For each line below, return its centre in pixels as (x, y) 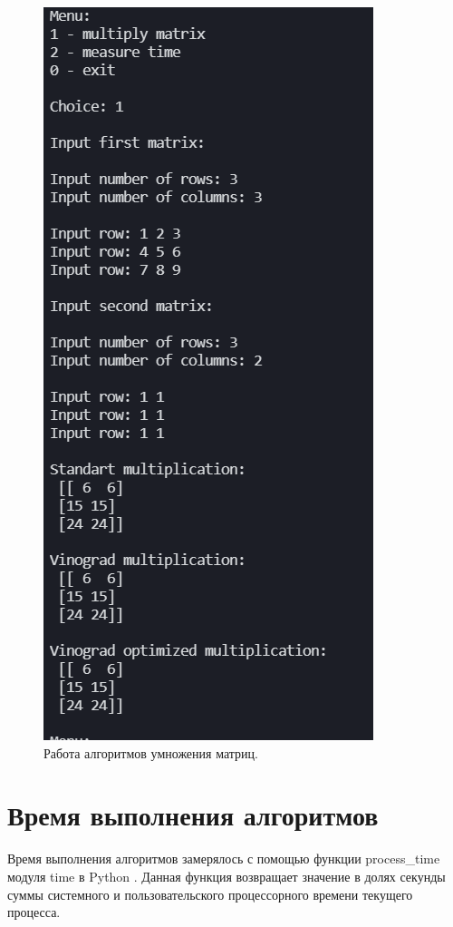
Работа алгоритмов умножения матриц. (151, 752)
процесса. (34, 912)
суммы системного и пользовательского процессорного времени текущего (210, 894)
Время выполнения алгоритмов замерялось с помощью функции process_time (224, 859)
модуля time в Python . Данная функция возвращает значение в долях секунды (226, 876)
